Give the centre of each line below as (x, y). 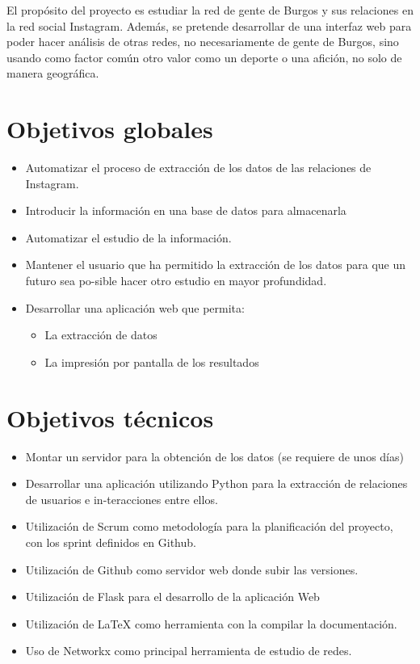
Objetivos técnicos (110, 417)
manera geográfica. (53, 73)
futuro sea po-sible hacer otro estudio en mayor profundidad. (176, 281)
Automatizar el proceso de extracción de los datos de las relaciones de (198, 168)
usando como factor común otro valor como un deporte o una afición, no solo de (204, 57)
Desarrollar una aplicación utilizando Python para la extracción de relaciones (216, 483)
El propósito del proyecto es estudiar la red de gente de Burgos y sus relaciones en (210, 10)
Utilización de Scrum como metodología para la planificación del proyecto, (209, 526)
